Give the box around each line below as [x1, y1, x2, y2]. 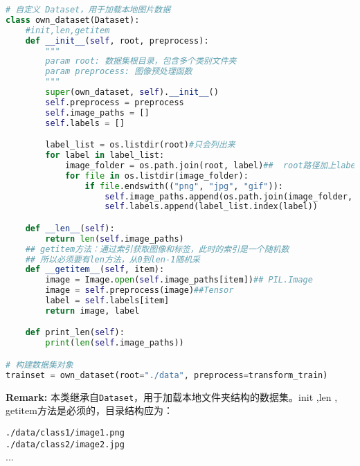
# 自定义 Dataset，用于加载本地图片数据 [6, 5, 171, 15]
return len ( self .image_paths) [45, 233, 184, 244]
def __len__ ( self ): [25, 223, 115, 233]
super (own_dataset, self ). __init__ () [45, 87, 219, 97]
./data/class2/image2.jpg [6, 439, 125, 449]
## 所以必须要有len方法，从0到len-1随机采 [25, 254, 201, 265]
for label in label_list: [45, 150, 165, 161]
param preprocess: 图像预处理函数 [45, 66, 192, 77]
